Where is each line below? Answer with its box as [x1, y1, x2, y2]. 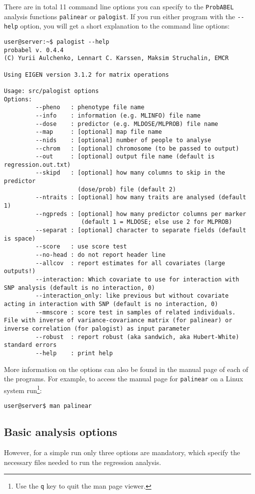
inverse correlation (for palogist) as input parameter [4, 325, 190, 332]
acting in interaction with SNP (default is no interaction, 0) [4, 300, 218, 308]
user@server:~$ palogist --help [4, 38, 109, 45]
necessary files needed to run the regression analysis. [4, 457, 161, 467]
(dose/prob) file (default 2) [77, 185, 176, 193]
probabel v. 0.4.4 [4, 46, 64, 54]
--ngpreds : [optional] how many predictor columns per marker [35, 210, 246, 217]
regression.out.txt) [4, 161, 71, 168]
